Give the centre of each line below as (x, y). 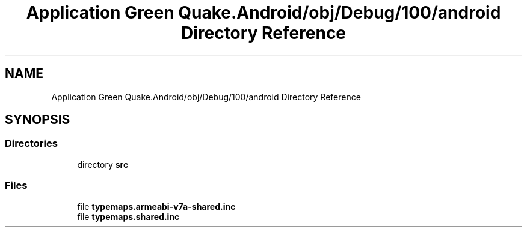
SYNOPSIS (38, 120)
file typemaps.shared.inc (128, 216)
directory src (103, 164)
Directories (31, 144)
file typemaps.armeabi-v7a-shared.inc (156, 206)
